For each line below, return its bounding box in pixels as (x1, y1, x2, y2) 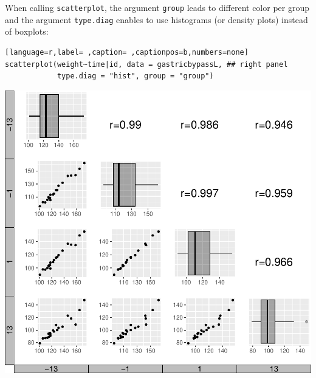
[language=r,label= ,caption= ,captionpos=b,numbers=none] (5, 47, 249, 57)
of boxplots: (5, 25, 49, 38)
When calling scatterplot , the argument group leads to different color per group (5, 1, 310, 13)
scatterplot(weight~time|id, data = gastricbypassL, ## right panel (5, 60, 288, 69)
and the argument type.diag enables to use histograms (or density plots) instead (5, 13, 308, 26)
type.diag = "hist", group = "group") (57, 72, 214, 81)
